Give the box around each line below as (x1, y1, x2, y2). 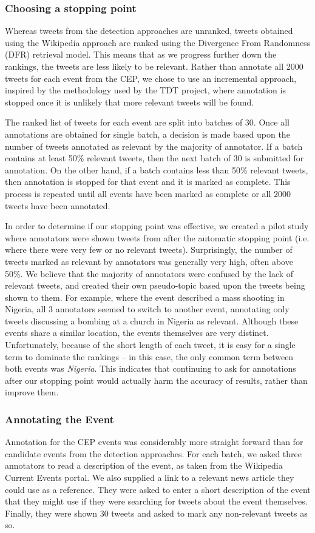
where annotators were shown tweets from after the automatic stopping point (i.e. (5, 231, 310, 244)
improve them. (5, 386, 59, 398)
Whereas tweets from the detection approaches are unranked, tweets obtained (5, 24, 293, 37)
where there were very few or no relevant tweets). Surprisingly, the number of (5, 243, 293, 256)
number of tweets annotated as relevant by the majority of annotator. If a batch (5, 139, 303, 152)
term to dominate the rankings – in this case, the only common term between (5, 350, 294, 363)
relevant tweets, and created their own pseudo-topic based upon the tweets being (5, 279, 305, 292)
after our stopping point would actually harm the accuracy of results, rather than (5, 374, 308, 386)
